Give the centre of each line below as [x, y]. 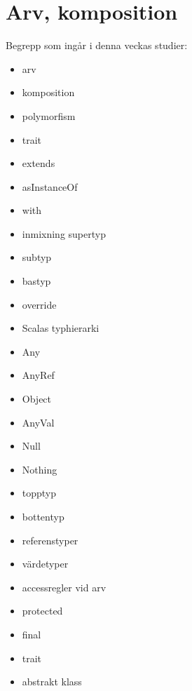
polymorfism [49, 115]
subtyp [37, 257]
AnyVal [38, 422]
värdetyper [45, 564]
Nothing [40, 469]
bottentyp [43, 516]
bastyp [36, 281]
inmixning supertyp [64, 233]
